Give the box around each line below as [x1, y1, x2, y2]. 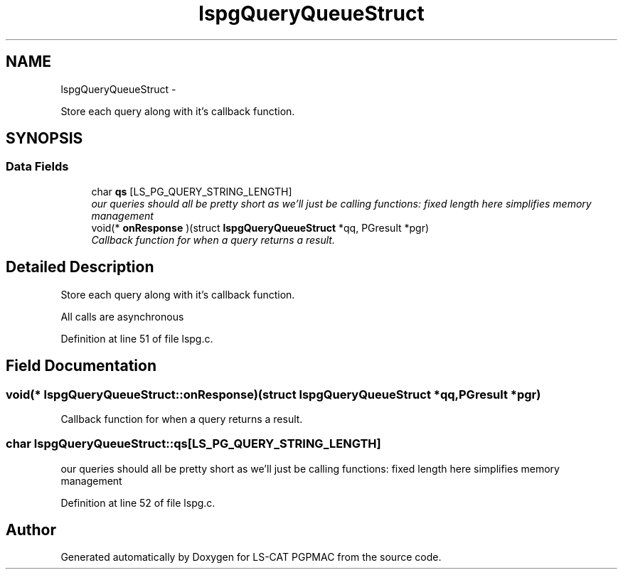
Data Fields [6, 159, 69, 174]
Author [6, 521, 56, 539]
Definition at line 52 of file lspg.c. [60, 496, 215, 509]
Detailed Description [6, 258, 154, 276]
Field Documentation [6, 357, 156, 375]
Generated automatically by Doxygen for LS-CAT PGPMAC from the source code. [60, 551, 442, 564]
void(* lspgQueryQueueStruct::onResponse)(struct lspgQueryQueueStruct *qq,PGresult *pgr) [6, 387, 541, 402]
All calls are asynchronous [60, 310, 184, 323]
